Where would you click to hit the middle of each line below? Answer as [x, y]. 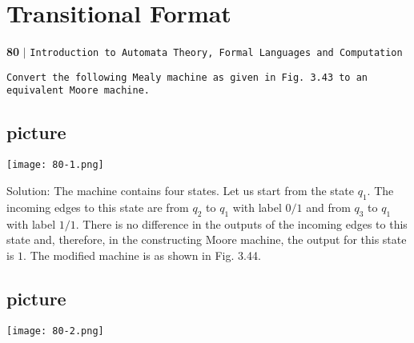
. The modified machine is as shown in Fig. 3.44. [142, 255]
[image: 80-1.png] [55, 165]
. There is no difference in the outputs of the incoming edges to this [241, 223]
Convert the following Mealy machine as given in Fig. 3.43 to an [187, 77]
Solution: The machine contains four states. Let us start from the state [180, 190]
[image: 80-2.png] [55, 331]
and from [328, 207]
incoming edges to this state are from [98, 207]
